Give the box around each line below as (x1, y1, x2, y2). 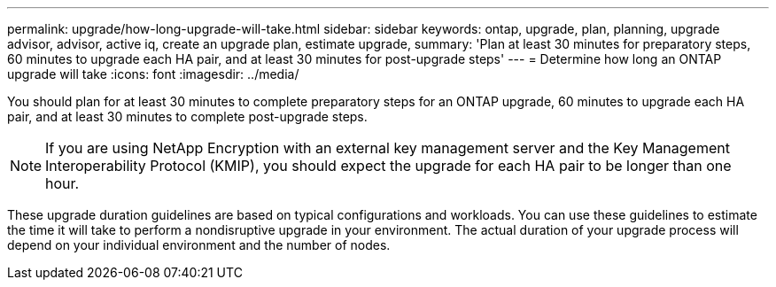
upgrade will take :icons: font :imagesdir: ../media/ (7, 66, 299, 81)
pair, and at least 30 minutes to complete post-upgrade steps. (7, 109, 368, 124)
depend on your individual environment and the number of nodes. (7, 237, 391, 252)
